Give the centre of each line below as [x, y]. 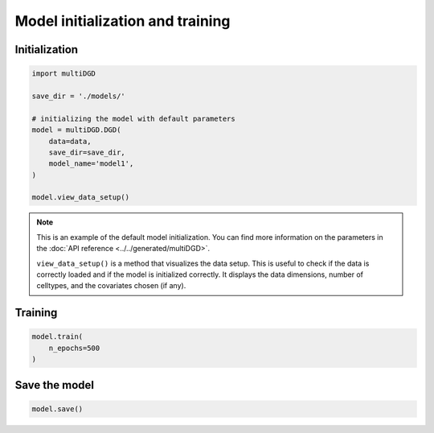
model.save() [57, 409]
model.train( [57, 337]
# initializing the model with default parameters [134, 118]
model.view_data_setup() [81, 198]
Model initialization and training [123, 21]
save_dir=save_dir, [87, 152]
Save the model [55, 385]
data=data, [70, 141]
